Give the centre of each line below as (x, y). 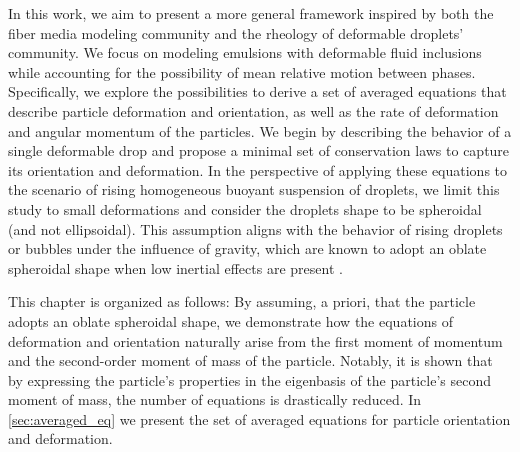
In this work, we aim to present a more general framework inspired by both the (251, 13)
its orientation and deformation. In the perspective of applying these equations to (258, 169)
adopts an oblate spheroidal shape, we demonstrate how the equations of (230, 320)
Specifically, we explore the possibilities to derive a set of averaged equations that (257, 91)
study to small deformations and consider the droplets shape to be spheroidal (245, 208)
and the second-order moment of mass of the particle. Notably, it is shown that (250, 360)
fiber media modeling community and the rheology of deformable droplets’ (236, 32)
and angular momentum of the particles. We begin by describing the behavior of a (260, 130)
